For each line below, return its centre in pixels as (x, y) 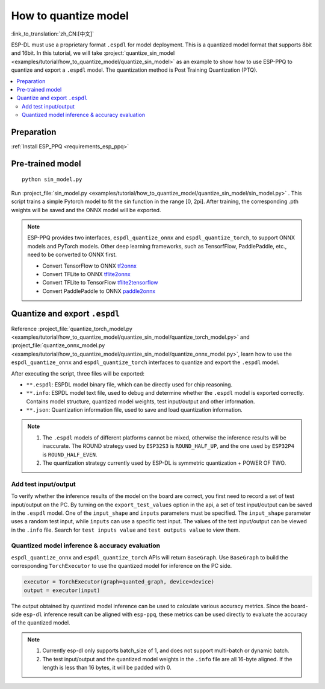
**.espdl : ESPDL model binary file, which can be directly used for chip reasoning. (129, 384)
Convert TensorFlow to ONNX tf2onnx (89, 266)
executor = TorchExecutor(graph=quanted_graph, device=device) (119, 582)
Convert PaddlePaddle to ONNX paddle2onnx (99, 291)
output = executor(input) (62, 590)
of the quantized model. (41, 623)
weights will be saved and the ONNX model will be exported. (86, 210)
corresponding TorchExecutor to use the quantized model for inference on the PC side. (122, 566)
